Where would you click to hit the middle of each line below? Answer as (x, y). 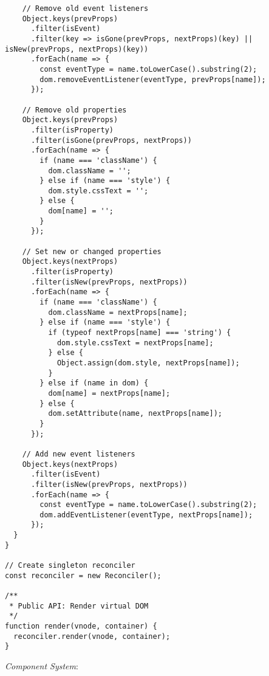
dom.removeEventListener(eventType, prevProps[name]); (153, 79)
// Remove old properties (74, 110)
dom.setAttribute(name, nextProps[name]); (135, 414)
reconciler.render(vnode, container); (92, 636)
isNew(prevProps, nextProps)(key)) (77, 49)
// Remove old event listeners (85, 9)
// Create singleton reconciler (70, 566)
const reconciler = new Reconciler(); (83, 575)
